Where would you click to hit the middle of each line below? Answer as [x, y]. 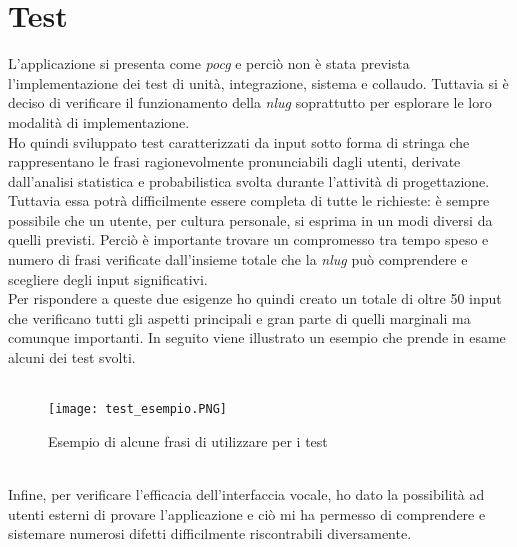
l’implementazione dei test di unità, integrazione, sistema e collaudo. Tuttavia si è [258, 82]
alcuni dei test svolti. [72, 357]
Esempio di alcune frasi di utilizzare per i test [188, 440]
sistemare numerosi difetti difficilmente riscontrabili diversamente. [210, 533]
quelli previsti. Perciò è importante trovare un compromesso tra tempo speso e [248, 239]
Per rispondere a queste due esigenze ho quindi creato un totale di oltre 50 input [255, 298]
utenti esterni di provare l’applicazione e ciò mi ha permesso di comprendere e [247, 513]
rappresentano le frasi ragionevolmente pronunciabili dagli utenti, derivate [234, 161]
